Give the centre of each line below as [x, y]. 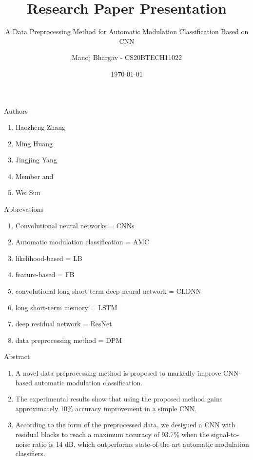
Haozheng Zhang [40, 127]
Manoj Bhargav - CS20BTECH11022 [127, 57]
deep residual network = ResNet [64, 324]
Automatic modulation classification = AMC [82, 242]
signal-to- [225, 434]
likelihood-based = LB [49, 258]
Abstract [17, 356]
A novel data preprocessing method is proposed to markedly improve [118, 373]
